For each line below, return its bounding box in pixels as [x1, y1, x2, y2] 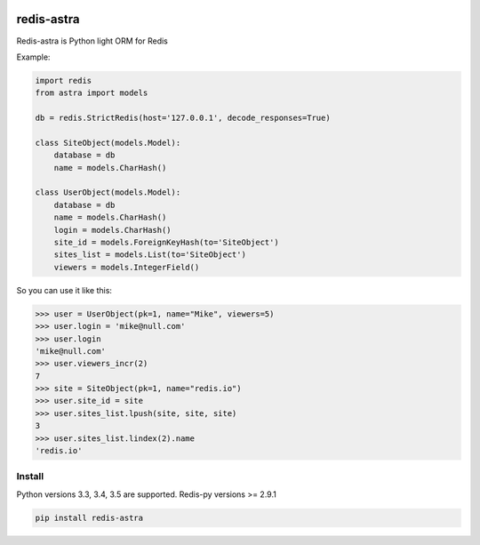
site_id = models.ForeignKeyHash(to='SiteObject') [53, 236, 279, 247]
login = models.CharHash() [53, 225, 172, 235]
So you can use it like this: [16, 285, 113, 295]
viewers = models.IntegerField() [53, 262, 200, 272]
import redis [35, 76, 92, 85]
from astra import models [35, 88, 148, 98]
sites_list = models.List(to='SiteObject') [53, 250, 246, 260]
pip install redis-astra [35, 512, 144, 523]
